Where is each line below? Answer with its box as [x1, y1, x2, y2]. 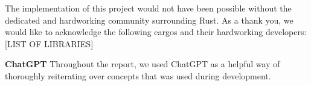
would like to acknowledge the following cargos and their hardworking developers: [5, 25, 307, 38]
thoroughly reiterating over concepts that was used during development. [5, 69, 271, 82]
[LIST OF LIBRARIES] [5, 37, 94, 50]
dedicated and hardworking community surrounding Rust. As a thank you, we [5, 13, 293, 26]
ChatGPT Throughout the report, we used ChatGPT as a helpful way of [5, 58, 280, 70]
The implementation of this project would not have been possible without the [5, 2, 292, 14]
